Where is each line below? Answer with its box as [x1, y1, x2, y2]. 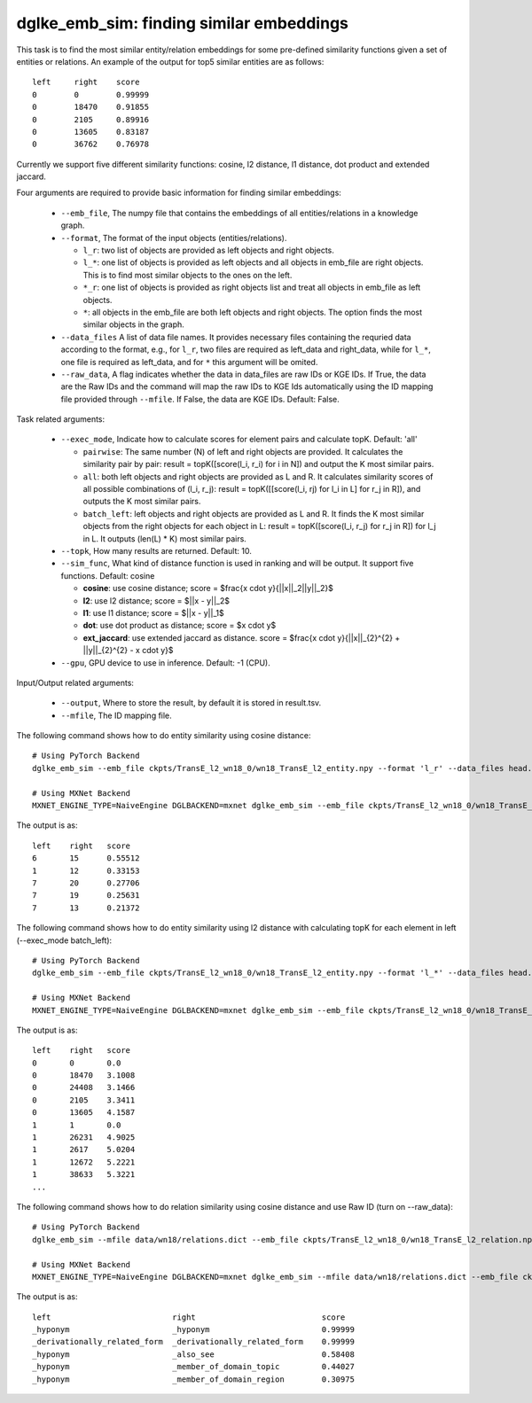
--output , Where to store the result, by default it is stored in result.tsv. [60, 698, 322, 708]
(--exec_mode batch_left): [16, 935, 113, 946]
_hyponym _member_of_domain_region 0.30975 [32, 1374, 355, 1384]
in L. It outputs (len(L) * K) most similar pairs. [82, 533, 247, 544]
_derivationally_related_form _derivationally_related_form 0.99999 [32, 1337, 355, 1347]
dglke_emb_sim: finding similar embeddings [16, 13, 349, 33]
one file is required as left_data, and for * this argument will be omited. [60, 356, 318, 367]
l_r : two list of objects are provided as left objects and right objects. [82, 245, 334, 256]
